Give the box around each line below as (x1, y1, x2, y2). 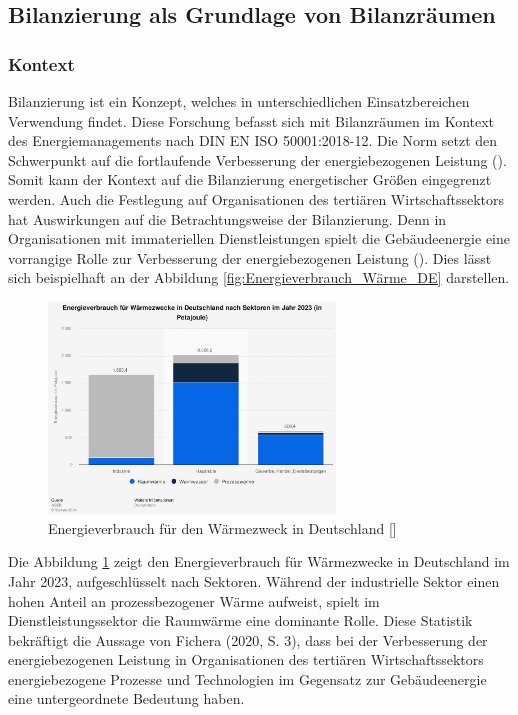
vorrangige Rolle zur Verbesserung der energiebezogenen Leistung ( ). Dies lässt (8, 247, 492, 268)
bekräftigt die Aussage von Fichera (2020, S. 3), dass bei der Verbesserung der (8, 629, 488, 650)
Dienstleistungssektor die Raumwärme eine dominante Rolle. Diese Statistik (8, 610, 473, 631)
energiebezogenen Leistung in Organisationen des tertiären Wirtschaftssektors (8, 649, 484, 670)
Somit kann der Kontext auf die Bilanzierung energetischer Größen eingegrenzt (8, 169, 492, 190)
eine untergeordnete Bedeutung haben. (8, 688, 245, 709)
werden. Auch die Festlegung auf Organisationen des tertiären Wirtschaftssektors (8, 188, 505, 209)
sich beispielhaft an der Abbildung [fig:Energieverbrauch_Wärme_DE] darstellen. (8, 267, 510, 288)
